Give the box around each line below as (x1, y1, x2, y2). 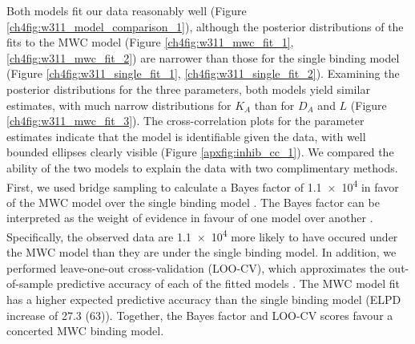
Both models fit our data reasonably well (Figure (6, 2, 247, 18)
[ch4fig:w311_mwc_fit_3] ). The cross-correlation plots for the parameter (6, 112, 365, 129)
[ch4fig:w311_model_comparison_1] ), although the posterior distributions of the (6, 18, 404, 34)
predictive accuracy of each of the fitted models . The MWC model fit (56, 275, 400, 292)
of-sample (6, 275, 54, 292)
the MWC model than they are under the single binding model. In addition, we (6, 244, 397, 261)
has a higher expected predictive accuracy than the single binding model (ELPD (6, 291, 401, 307)
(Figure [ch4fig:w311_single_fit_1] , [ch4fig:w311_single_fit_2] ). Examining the (6, 65, 400, 82)
